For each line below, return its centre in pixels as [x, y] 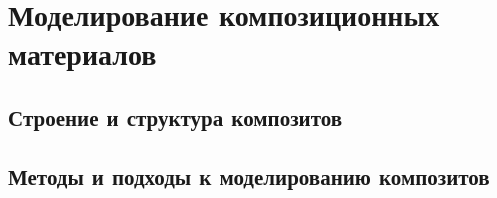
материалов [82, 53]
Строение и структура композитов [175, 116]
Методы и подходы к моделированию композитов [249, 175]
